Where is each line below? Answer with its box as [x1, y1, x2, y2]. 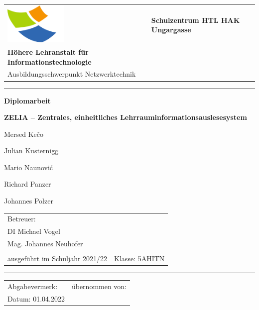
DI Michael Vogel [7, 226, 60, 236]
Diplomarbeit [4, 95, 51, 105]
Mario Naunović [4, 162, 53, 172]
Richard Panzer [4, 179, 51, 189]
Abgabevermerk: [7, 281, 58, 292]
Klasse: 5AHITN [114, 253, 165, 264]
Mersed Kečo [4, 128, 44, 139]
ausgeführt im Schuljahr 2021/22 [7, 253, 108, 264]
